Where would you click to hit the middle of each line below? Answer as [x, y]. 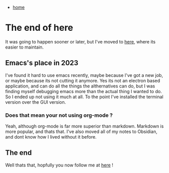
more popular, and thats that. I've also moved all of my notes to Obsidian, [81, 132]
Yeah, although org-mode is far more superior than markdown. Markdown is [85, 126]
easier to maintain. [25, 47]
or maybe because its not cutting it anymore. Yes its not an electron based [83, 80]
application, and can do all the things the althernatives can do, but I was [80, 86]
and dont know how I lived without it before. [51, 137]
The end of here [39, 28]
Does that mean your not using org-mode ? [59, 115]
